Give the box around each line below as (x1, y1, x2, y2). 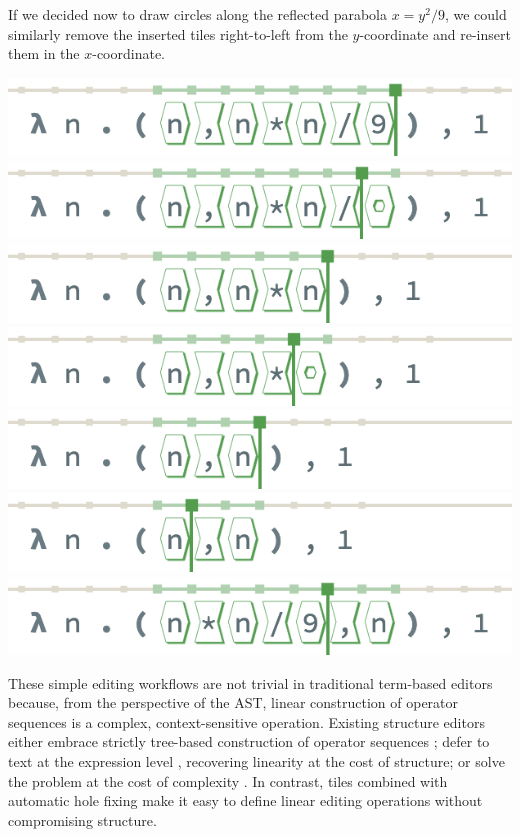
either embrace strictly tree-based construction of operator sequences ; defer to (8, 731, 490, 752)
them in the (8, 43, 80, 64)
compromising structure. (8, 809, 157, 830)
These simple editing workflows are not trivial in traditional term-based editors (8, 672, 493, 693)
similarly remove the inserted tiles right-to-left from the (8, 23, 348, 44)
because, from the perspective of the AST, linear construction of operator (8, 692, 459, 713)
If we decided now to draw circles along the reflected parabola (8, 4, 387, 24)
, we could (444, 4, 507, 24)
